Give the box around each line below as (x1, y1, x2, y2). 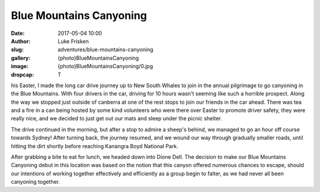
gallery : (11, 54, 31, 62)
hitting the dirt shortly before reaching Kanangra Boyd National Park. (11, 142, 178, 149)
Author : (11, 37, 31, 44)
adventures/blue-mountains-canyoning (57, 46, 153, 53)
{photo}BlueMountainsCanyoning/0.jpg (57, 63, 153, 70)
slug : (11, 46, 24, 53)
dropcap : (11, 71, 34, 78)
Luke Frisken (57, 37, 89, 44)
